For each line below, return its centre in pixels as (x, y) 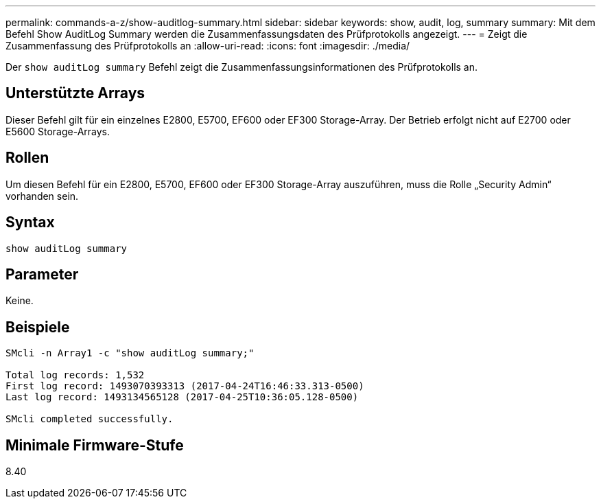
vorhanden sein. (42, 196)
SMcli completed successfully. (90, 419)
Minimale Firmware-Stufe (95, 445)
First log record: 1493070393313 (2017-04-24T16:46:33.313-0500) (185, 386)
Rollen (27, 158)
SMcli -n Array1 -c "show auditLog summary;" (130, 353)
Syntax (30, 222)
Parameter (42, 274)
